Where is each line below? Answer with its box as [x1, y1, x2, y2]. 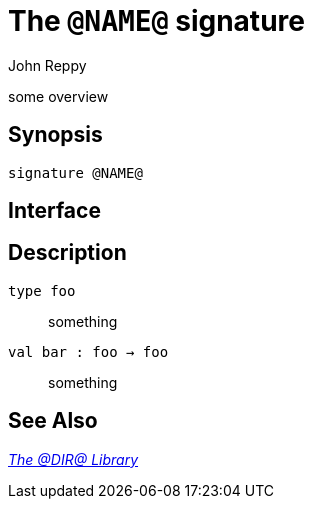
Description [8, 240, 127, 266]
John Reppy [8, 56, 87, 74]
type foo [8, 282, 76, 299]
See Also [8, 408, 98, 434]
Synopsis [8, 122, 103, 148]
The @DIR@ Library [8, 450, 139, 468]
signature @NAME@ [8, 164, 143, 181]
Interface [8, 198, 101, 224]
